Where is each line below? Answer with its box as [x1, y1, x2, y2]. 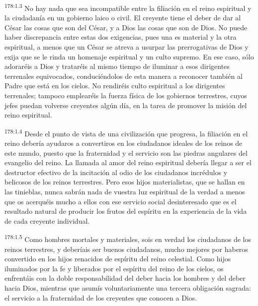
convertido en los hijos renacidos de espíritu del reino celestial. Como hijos [4, 253, 231, 264]
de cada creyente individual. [4, 215, 90, 226]
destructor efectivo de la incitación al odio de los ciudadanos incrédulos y [4, 167, 228, 177]
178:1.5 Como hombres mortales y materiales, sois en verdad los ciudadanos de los [4, 233, 251, 245]
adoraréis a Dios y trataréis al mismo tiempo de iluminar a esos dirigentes [4, 61, 230, 71]
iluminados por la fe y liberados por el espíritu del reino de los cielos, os [4, 263, 224, 273]
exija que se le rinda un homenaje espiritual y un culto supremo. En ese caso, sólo [4, 51, 254, 61]
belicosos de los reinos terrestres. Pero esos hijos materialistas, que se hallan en [4, 177, 245, 187]
